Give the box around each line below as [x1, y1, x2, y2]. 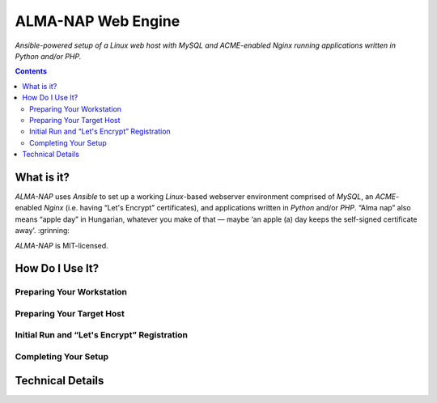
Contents [15, 66, 48, 76]
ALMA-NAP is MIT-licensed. [15, 240, 108, 250]
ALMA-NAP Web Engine [15, 12, 180, 30]
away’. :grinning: [15, 226, 70, 235]
